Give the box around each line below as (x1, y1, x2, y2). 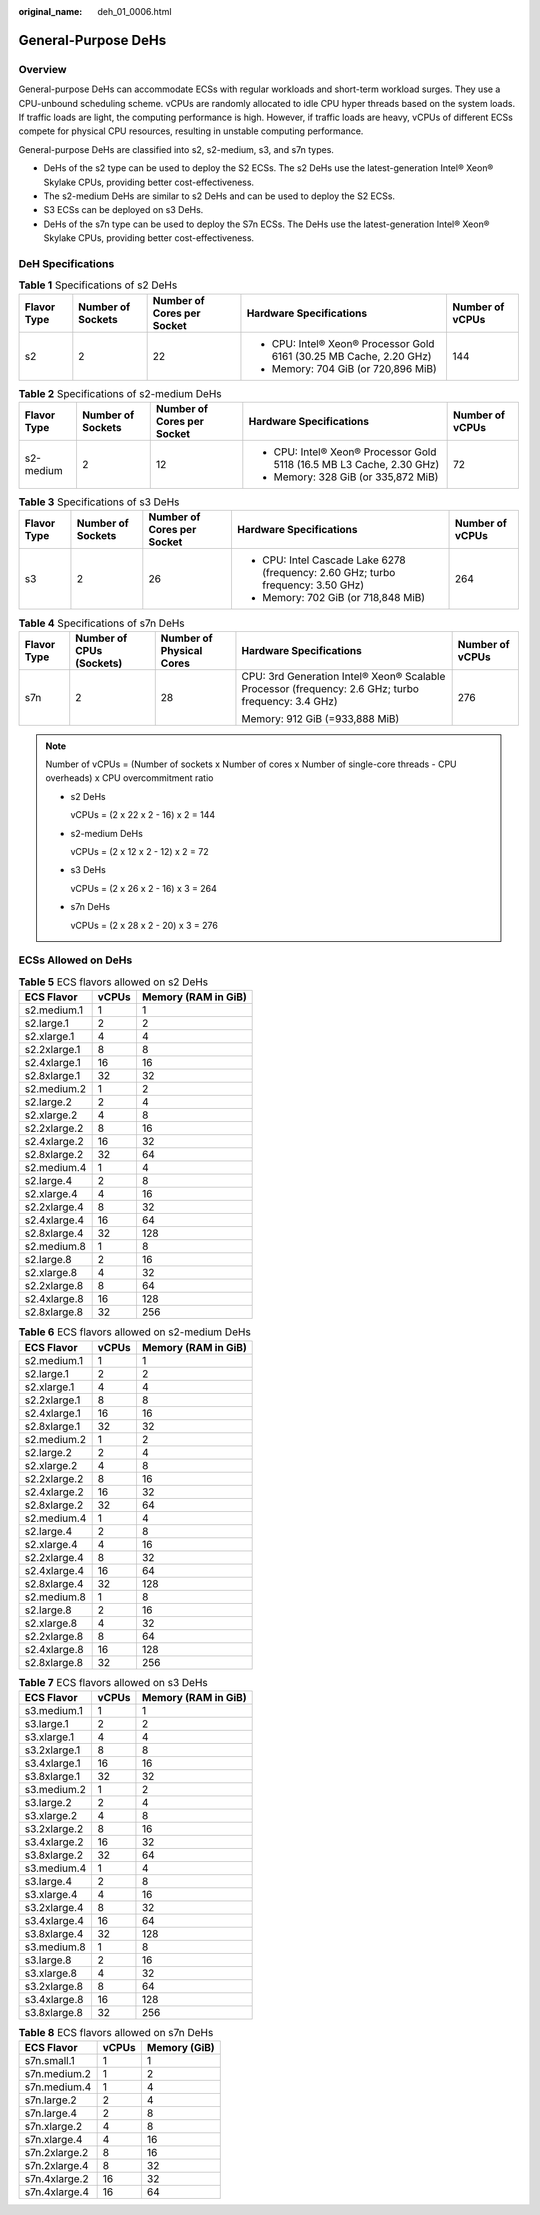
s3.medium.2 (24, 1782, 87, 1796)
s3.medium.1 (24, 1703, 84, 1717)
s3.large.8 (24, 1953, 72, 1967)
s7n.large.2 (24, 2093, 77, 2107)
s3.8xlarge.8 (24, 2005, 84, 2019)
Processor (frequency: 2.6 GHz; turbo (241, 681, 420, 695)
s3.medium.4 (24, 1861, 87, 1875)
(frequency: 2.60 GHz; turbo (261, 566, 396, 580)
